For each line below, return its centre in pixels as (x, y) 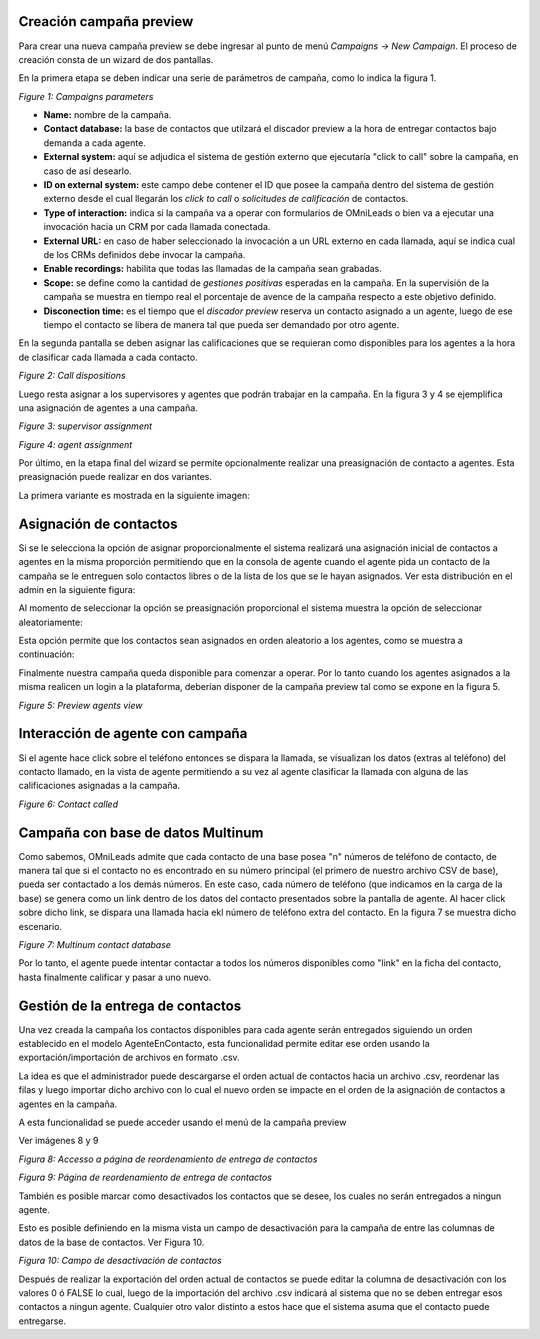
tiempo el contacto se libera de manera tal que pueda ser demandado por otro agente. (221, 324)
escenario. (40, 926)
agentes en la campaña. (68, 1104)
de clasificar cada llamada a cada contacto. (108, 357)
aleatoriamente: (51, 622)
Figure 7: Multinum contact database (95, 944)
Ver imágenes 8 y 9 (58, 1141)
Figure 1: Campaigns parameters (86, 96)
